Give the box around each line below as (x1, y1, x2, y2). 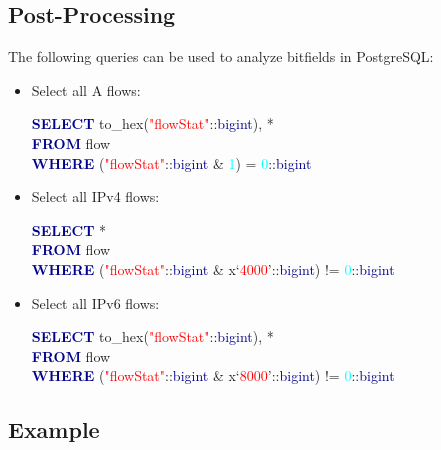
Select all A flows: (31, 79, 141, 100)
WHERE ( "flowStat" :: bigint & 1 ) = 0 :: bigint (31, 152, 312, 173)
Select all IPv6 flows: (31, 292, 160, 313)
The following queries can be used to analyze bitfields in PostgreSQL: (8, 46, 434, 67)
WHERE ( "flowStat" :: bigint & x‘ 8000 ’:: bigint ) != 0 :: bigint (31, 365, 395, 386)
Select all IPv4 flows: (31, 186, 160, 207)
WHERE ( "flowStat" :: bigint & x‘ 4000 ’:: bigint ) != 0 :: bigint (31, 258, 395, 279)
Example (8, 414, 100, 445)
